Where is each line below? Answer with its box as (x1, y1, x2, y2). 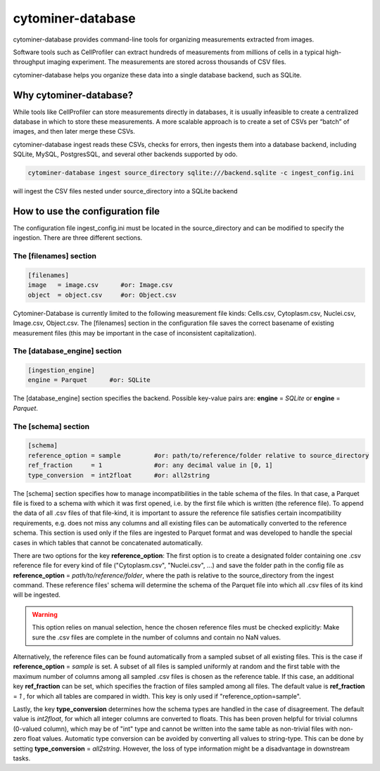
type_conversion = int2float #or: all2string (27, 471, 210, 479)
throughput (13, 58, 46, 66)
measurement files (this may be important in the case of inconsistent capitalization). (13, 329, 257, 337)
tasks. (13, 753, 31, 763)
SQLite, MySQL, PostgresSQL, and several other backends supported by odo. (13, 150, 238, 158)
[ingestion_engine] (27, 367, 95, 374)
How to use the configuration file (13, 205, 160, 217)
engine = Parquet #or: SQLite (27, 376, 151, 384)
